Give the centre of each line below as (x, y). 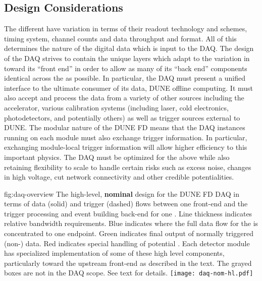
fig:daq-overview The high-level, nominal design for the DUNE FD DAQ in (122, 193)
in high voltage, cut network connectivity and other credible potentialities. (119, 177)
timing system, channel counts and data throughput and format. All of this (120, 38)
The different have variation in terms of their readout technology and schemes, (126, 29)
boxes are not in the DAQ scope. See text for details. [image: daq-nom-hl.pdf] (129, 273)
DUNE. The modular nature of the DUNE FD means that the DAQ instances (125, 127)
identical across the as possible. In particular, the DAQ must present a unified (125, 78)
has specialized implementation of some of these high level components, (114, 253)
